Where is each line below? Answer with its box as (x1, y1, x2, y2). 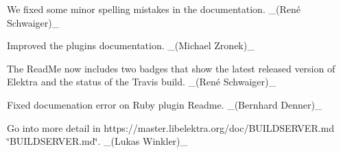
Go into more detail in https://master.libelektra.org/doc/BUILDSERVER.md (7, 120, 335, 135)
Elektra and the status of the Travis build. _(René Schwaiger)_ (7, 74, 276, 89)
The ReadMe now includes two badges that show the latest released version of (7, 61, 336, 75)
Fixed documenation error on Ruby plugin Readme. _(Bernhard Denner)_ (7, 97, 322, 111)
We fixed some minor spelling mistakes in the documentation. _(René (7, 2, 301, 16)
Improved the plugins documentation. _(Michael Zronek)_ (7, 38, 255, 53)
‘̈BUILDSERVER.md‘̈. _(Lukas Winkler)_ (7, 134, 188, 148)
